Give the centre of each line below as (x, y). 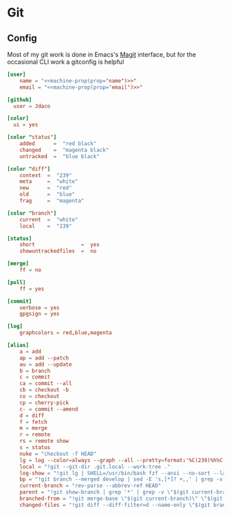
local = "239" (46, 226)
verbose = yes (40, 307)
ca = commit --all (46, 384)
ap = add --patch (44, 358)
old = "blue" (47, 195)
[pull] (16, 282)
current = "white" (49, 219)
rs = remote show (44, 441)
